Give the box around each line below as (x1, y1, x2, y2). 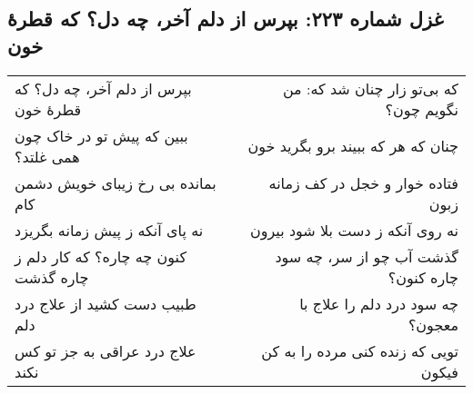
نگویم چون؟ (385, 98, 458, 120)
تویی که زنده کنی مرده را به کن (261, 340, 458, 361)
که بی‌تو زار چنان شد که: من (282, 77, 458, 99)
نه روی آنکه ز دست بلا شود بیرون (250, 219, 458, 241)
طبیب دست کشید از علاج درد (15, 292, 196, 314)
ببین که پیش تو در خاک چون (15, 124, 188, 146)
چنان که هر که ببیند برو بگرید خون (247, 135, 458, 157)
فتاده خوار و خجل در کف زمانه (268, 172, 458, 193)
